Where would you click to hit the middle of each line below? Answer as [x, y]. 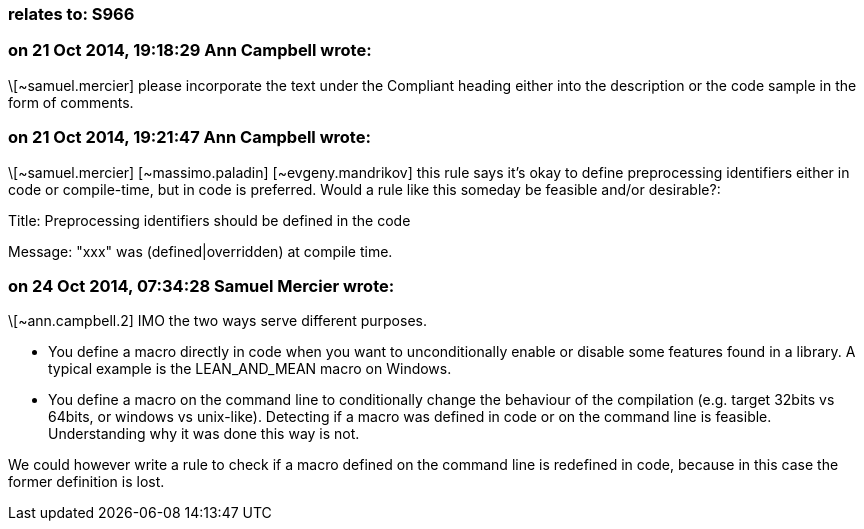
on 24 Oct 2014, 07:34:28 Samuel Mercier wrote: [201, 285]
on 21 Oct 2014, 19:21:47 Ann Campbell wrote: [189, 137]
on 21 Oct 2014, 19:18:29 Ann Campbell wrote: [190, 50]
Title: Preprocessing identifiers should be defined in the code [209, 220]
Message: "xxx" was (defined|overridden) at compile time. [200, 251]
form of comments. [71, 102]
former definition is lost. [86, 482]
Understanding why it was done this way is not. [204, 434]
